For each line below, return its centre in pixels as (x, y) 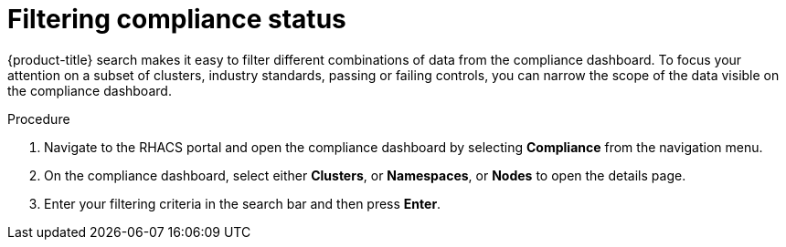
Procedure (39, 118)
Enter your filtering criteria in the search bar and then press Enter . (243, 203)
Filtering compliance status (177, 19)
